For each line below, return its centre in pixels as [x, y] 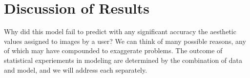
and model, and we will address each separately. [76, 69]
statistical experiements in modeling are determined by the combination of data [123, 60]
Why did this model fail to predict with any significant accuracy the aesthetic [120, 31]
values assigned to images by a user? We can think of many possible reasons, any [125, 41]
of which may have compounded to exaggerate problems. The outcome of [113, 50]
